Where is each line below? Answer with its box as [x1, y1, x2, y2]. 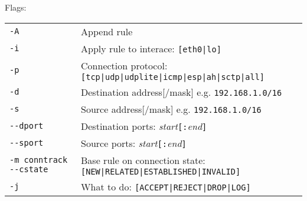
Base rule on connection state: [81, 153, 205, 167]
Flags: [5, 1, 27, 13]
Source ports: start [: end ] [81, 136, 187, 150]
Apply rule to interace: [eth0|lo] [81, 41, 221, 55]
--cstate [9, 165, 48, 175]
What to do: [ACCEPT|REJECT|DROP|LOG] [81, 179, 251, 193]
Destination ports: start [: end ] [81, 119, 207, 133]
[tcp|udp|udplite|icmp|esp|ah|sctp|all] [81, 72, 265, 82]
